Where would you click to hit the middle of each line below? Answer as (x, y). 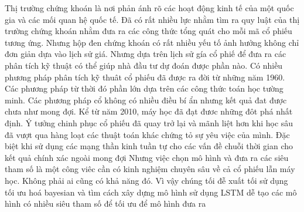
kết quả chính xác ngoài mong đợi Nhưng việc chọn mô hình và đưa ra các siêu (147, 157)
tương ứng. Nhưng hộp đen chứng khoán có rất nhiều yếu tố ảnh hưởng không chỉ (152, 42)
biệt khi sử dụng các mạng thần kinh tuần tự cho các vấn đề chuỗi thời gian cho (149, 146)
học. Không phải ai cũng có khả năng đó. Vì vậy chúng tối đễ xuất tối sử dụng (146, 180)
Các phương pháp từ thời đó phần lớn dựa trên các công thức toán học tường (144, 88)
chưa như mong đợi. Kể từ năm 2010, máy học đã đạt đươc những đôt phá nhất (149, 111)
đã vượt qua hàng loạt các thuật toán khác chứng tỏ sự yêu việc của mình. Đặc (147, 134)
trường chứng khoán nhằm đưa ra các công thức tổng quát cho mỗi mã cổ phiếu (148, 31)
